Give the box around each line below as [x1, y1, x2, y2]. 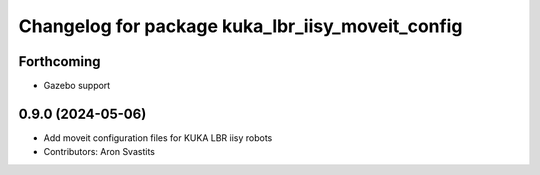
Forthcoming [18, 53, 101, 70]
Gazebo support [43, 80, 111, 92]
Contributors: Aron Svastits [43, 146, 155, 158]
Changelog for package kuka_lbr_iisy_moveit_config [18, 15, 463, 37]
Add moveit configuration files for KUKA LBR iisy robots [43, 131, 273, 144]
